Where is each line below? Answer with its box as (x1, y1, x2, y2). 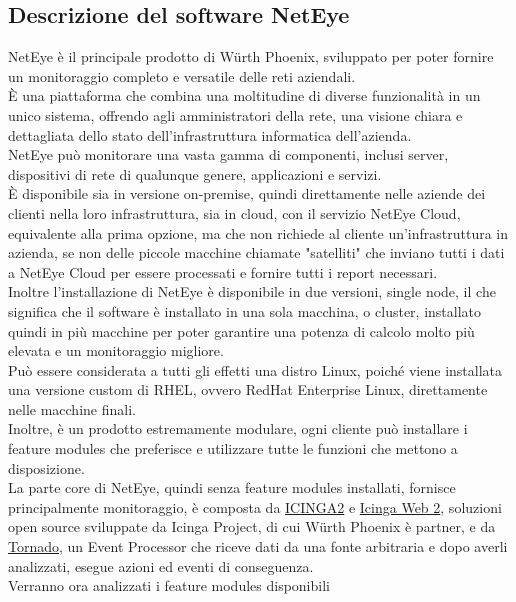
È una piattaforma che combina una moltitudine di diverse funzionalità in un (8, 85, 481, 106)
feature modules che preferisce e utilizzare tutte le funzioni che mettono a (8, 438, 458, 459)
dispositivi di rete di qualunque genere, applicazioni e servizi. (8, 163, 382, 184)
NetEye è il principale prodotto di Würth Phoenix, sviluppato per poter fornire (8, 46, 494, 67)
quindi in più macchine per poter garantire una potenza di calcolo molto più (8, 320, 475, 341)
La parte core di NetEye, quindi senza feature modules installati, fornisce (8, 477, 456, 498)
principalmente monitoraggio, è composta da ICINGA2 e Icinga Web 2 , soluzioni (8, 496, 502, 517)
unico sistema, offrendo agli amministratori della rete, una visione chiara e (8, 104, 463, 125)
